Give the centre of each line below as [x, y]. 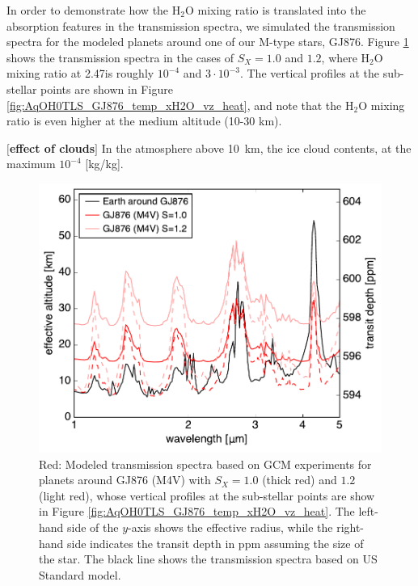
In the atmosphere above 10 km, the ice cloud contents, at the [256, 148]
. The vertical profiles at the [309, 73]
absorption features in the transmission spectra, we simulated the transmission [201, 25]
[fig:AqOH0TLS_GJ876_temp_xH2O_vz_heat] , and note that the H [180, 105]
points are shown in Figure [107, 89]
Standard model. [80, 574]
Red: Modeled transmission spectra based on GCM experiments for [205, 464]
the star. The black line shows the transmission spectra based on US [208, 559]
